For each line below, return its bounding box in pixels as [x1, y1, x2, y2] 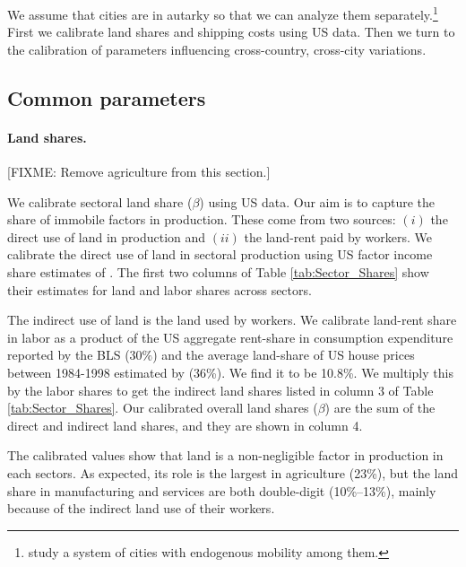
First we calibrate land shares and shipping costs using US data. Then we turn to [7, 22, 455, 41]
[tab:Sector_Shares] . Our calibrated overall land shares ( [7, 398, 318, 417]
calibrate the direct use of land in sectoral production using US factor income [7, 245, 433, 264]
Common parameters [7, 83, 206, 111]
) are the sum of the [324, 398, 436, 417]
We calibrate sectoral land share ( [7, 192, 193, 211]
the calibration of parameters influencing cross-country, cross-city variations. [7, 39, 427, 58]
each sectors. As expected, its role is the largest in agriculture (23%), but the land [7, 463, 459, 482]
